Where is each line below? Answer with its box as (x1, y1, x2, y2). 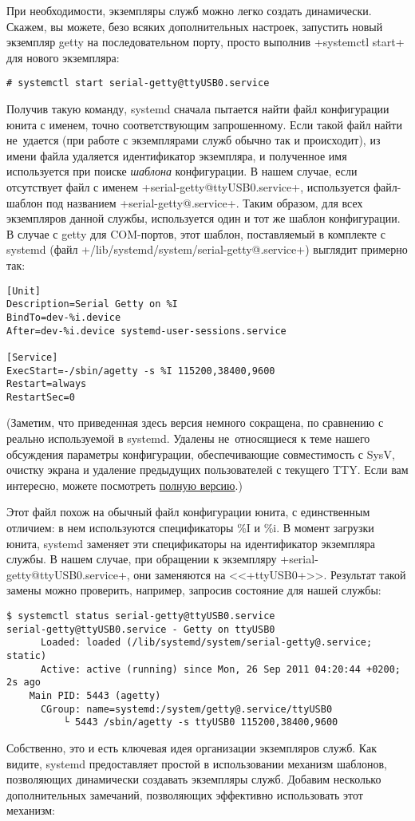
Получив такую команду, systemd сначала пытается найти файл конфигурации (6, 101, 389, 117)
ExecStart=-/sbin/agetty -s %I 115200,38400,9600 (6, 365, 275, 377)
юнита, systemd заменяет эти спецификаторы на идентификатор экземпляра (6, 535, 375, 551)
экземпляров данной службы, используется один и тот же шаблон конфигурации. (6, 210, 401, 227)
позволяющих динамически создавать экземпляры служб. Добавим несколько (6, 771, 381, 787)
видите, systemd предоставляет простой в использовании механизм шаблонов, (6, 755, 387, 772)
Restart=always (6, 378, 87, 390)
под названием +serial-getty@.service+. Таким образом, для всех (45, 194, 363, 211)
